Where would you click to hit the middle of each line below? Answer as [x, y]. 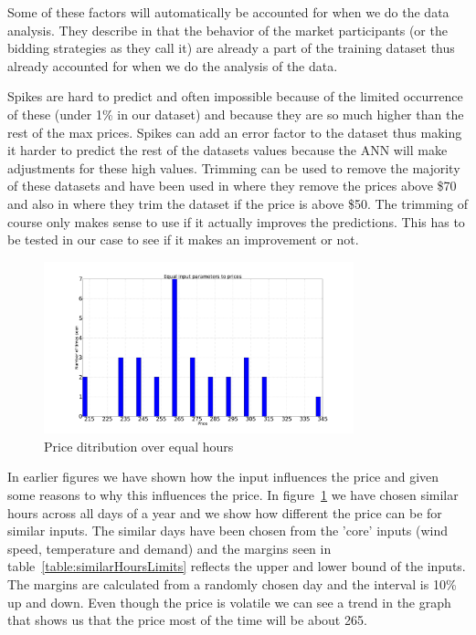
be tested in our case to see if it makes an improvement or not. [183, 239]
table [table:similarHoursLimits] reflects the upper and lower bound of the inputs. [237, 566]
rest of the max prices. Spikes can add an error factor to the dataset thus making [235, 132]
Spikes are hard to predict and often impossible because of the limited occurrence [235, 96]
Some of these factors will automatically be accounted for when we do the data [228, 12]
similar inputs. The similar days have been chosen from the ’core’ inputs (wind [228, 531]
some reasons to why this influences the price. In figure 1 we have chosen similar [233, 494]
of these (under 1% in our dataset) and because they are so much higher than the [236, 114]
